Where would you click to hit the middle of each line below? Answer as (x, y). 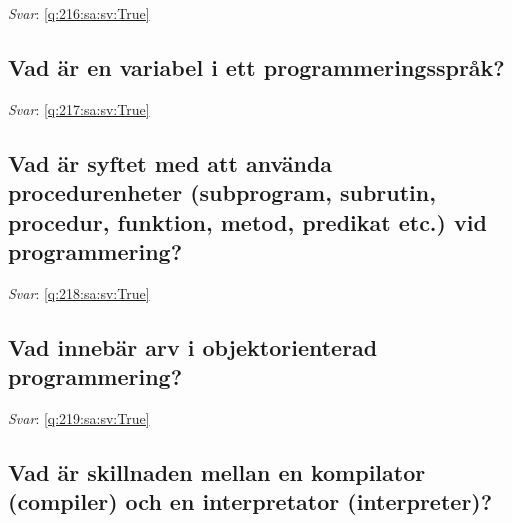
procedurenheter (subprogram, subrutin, (222, 192)
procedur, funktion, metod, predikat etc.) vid (247, 221)
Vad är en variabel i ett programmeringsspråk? (256, 66)
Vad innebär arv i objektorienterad (193, 346)
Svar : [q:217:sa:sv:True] (79, 108)
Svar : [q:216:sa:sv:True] (79, 13)
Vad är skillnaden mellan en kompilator (217, 471)
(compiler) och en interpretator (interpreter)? (250, 501)
